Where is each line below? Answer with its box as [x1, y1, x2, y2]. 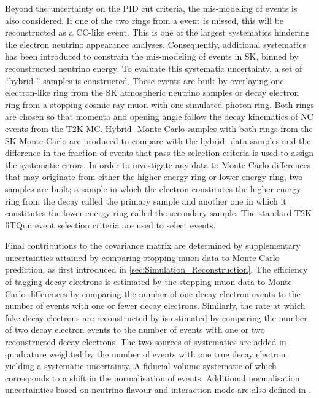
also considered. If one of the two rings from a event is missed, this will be [5, 14, 284, 26]
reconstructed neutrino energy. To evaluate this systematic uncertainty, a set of [5, 61, 302, 74]
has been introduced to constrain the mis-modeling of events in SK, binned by [5, 50, 299, 63]
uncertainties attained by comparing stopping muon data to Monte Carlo [5, 251, 280, 263]
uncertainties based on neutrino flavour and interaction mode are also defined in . [5, 383, 312, 396]
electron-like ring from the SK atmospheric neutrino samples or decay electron [5, 86, 299, 99]
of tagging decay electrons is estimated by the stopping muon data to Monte [5, 275, 292, 288]
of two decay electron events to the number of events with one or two [5, 323, 265, 336]
